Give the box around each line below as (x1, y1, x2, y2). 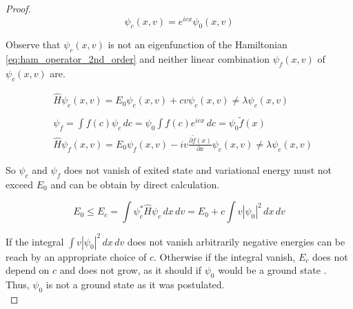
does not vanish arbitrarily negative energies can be (127, 234, 345, 248)
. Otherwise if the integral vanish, (154, 249, 296, 263)
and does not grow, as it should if (59, 263, 202, 277)
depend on (6, 263, 50, 277)
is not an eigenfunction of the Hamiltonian (108, 37, 288, 52)
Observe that (6, 37, 61, 52)
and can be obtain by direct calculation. (50, 177, 220, 191)
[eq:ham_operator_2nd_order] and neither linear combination (6, 52, 270, 66)
